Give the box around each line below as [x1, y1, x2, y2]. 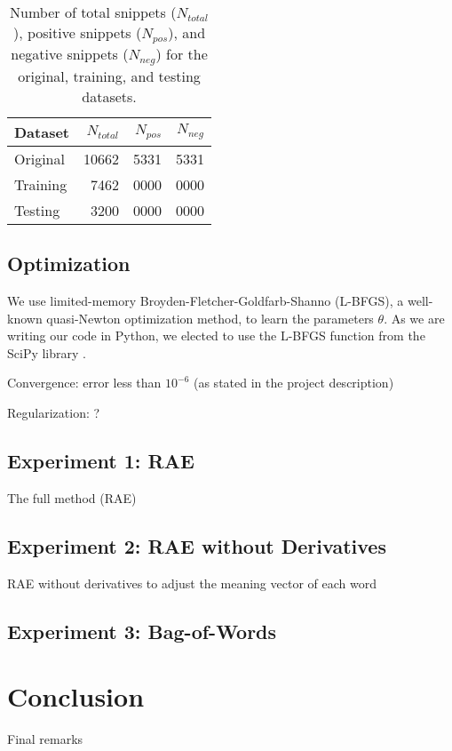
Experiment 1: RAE [7, 447, 194, 475]
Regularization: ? [7, 403, 100, 422]
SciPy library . [7, 343, 86, 362]
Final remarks [7, 730, 83, 748]
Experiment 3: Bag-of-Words [7, 617, 277, 644]
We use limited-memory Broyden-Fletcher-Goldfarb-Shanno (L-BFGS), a [7, 292, 404, 310]
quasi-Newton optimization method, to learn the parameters [46, 308, 374, 327]
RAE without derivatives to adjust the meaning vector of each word [7, 573, 377, 592]
